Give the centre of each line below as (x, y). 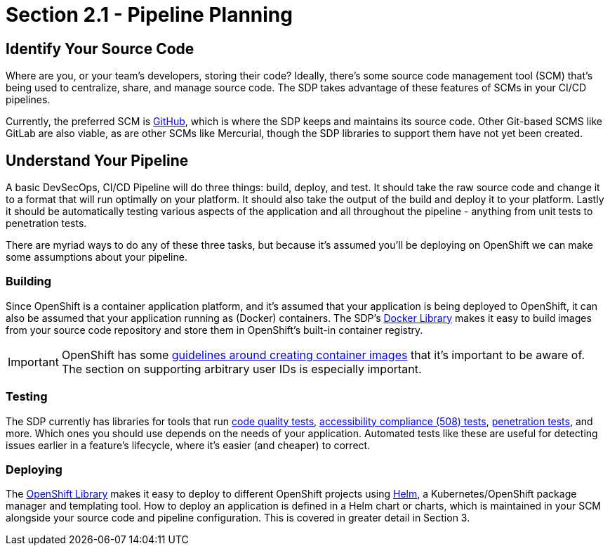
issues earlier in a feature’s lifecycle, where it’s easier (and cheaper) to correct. (188, 445)
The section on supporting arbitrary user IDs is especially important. (241, 369)
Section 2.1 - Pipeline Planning (149, 15)
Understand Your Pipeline (97, 160)
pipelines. (28, 100)
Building (29, 281)
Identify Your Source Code (100, 48)
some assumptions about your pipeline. (97, 257)
